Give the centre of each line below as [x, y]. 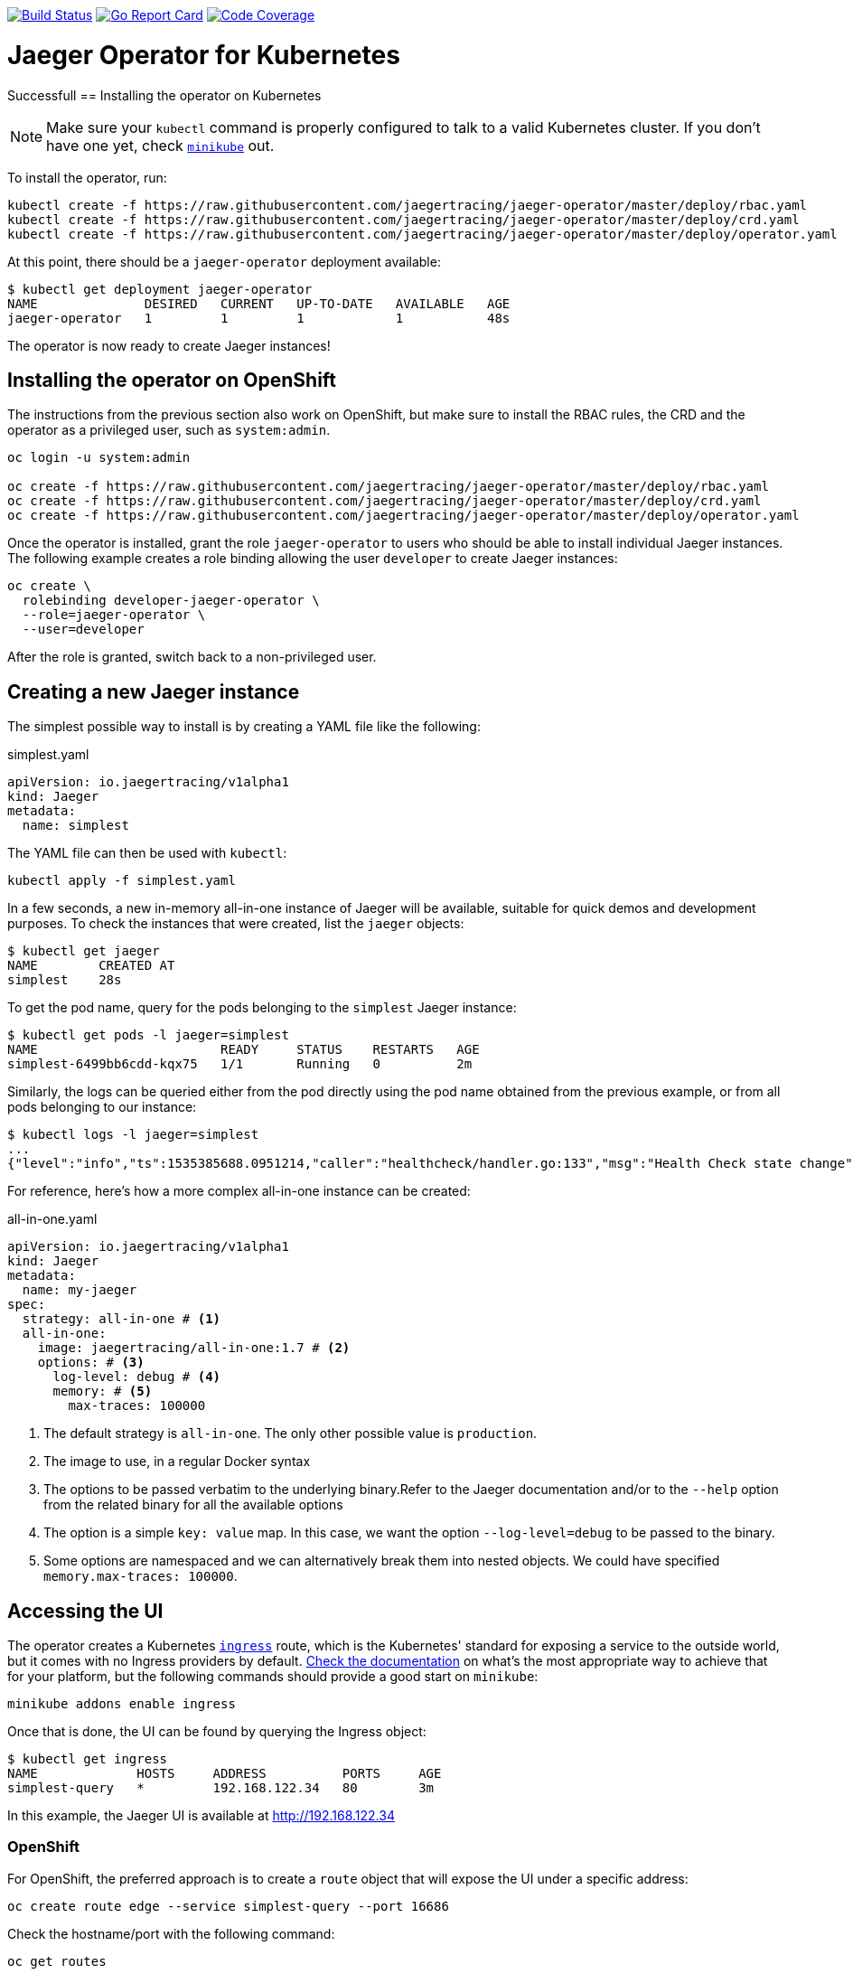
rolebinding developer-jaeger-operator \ [171, 601]
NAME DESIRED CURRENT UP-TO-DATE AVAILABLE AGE [259, 303]
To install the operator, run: [87, 177]
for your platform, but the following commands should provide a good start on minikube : [273, 1677]
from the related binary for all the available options [193, 1505]
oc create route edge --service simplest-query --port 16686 [228, 1906]
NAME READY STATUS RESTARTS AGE [244, 1050]
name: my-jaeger [80, 1290]
